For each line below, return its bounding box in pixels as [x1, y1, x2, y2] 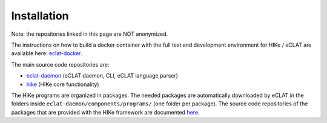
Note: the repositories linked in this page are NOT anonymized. [11, 30, 168, 38]
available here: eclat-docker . [11, 50, 82, 57]
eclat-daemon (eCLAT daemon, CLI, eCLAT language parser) [26, 72, 179, 79]
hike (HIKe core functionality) [26, 81, 99, 88]
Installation [11, 9, 69, 22]
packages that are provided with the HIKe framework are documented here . [11, 108, 200, 116]
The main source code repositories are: [11, 61, 110, 68]
